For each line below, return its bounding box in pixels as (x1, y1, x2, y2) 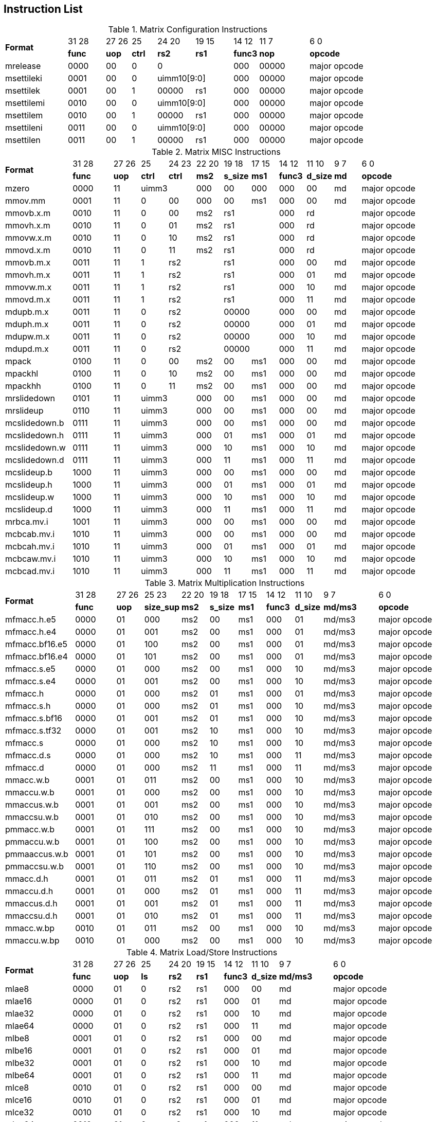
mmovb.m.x (5, 257, 51, 268)
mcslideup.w (5, 492, 55, 503)
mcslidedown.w (5, 442, 66, 453)
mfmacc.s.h (5, 701, 51, 711)
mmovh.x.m (5, 220, 50, 231)
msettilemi (5, 98, 45, 109)
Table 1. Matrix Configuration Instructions (108, 24, 267, 35)
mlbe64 (5, 1070, 35, 1081)
